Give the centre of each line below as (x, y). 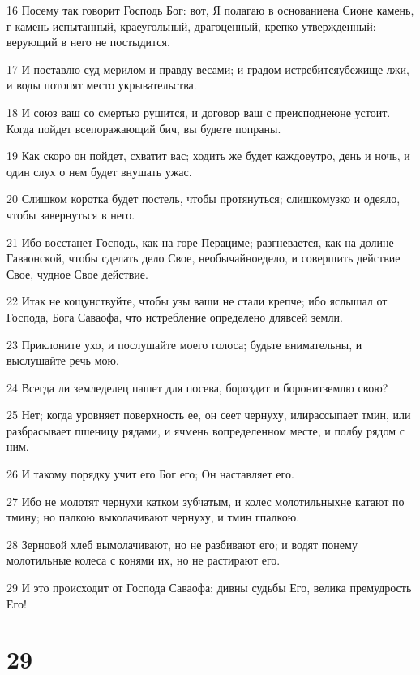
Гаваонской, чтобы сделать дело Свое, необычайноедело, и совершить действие (204, 258)
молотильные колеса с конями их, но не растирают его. (144, 560)
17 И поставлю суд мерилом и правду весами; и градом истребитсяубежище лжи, (208, 69)
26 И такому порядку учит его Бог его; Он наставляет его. (150, 474)
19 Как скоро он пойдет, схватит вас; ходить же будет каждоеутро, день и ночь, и (208, 156)
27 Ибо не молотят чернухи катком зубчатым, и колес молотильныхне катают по (206, 501)
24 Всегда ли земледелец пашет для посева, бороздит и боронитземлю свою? (197, 387)
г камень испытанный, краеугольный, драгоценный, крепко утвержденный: (191, 26)
